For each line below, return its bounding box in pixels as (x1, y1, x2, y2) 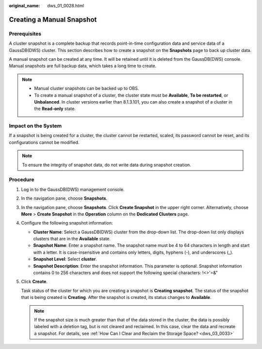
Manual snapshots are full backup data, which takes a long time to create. (9, 63, 157, 69)
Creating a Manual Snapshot (9, 15, 97, 24)
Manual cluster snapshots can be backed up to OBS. (34, 86, 139, 91)
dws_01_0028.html (47, 3, 84, 8)
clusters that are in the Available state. (33, 236, 111, 242)
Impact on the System (9, 122, 62, 129)
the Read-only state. (34, 106, 76, 112)
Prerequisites (9, 30, 41, 37)
